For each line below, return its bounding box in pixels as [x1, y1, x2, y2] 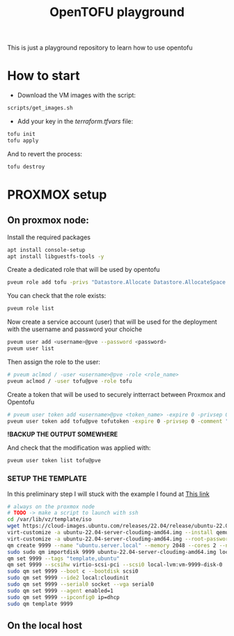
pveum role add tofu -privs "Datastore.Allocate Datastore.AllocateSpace [7, 279, 226, 286]
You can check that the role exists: [7, 291, 107, 300]
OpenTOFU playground [49, 4, 185, 20]
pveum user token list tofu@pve [7, 457, 101, 464]
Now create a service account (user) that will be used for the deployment [7, 318, 217, 326]
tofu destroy [7, 163, 45, 170]
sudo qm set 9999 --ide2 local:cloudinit [7, 575, 130, 582]
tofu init [7, 130, 36, 137]
